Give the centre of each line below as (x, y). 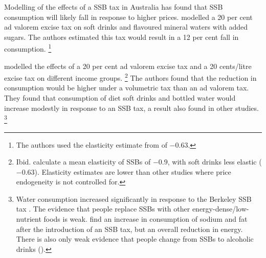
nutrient (29, 219)
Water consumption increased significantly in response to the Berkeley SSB (134, 198)
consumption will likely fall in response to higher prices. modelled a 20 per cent (128, 17)
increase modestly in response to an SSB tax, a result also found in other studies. (131, 108)
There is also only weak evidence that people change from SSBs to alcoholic (135, 239)
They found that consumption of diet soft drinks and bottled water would (120, 98)
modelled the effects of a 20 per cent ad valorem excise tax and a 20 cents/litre (128, 66)
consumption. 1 (28, 48)
